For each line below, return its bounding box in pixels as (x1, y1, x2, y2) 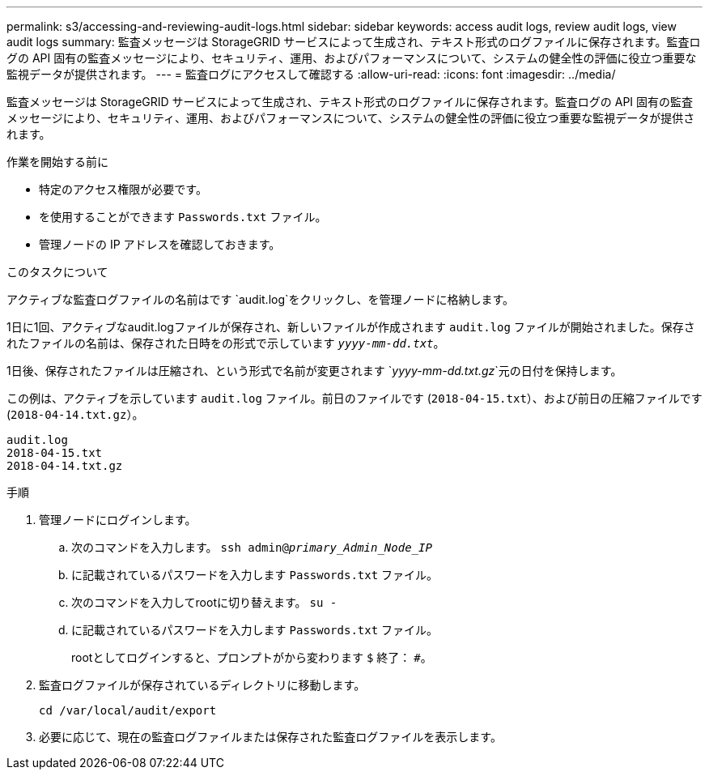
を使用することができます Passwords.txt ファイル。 (39, 210, 327, 224)
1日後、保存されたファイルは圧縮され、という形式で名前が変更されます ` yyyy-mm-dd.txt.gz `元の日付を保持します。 (6, 364, 622, 377)
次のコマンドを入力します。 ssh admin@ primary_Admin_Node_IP (71, 540, 432, 554)
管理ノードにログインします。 (39, 513, 197, 527)
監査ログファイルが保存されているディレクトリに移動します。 (39, 678, 366, 692)
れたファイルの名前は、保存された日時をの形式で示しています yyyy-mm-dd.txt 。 (6, 336, 445, 350)
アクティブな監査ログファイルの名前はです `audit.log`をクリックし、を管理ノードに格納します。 (6, 292, 515, 306)
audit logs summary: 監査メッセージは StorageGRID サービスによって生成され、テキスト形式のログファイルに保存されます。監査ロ (6, 35, 701, 49)
